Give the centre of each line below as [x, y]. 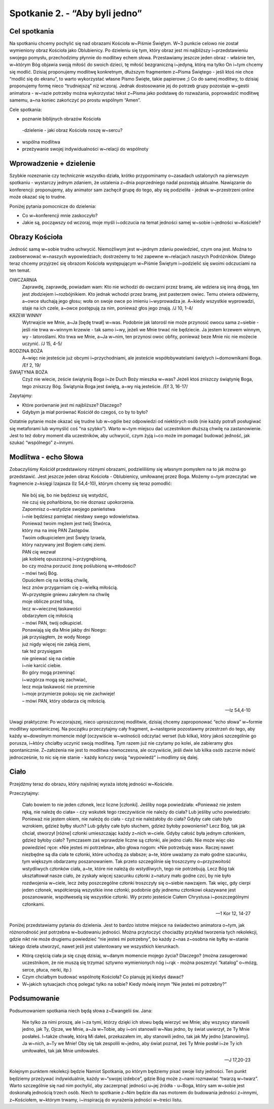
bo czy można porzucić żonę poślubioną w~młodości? [79, 566]
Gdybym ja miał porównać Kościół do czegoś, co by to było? [85, 412]
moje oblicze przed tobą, [48, 602]
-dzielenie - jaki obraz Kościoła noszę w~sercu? [72, 130]
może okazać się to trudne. [38, 197]
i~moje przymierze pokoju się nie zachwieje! [68, 694]
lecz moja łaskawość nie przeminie [58, 687]
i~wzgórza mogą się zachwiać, [55, 679]
